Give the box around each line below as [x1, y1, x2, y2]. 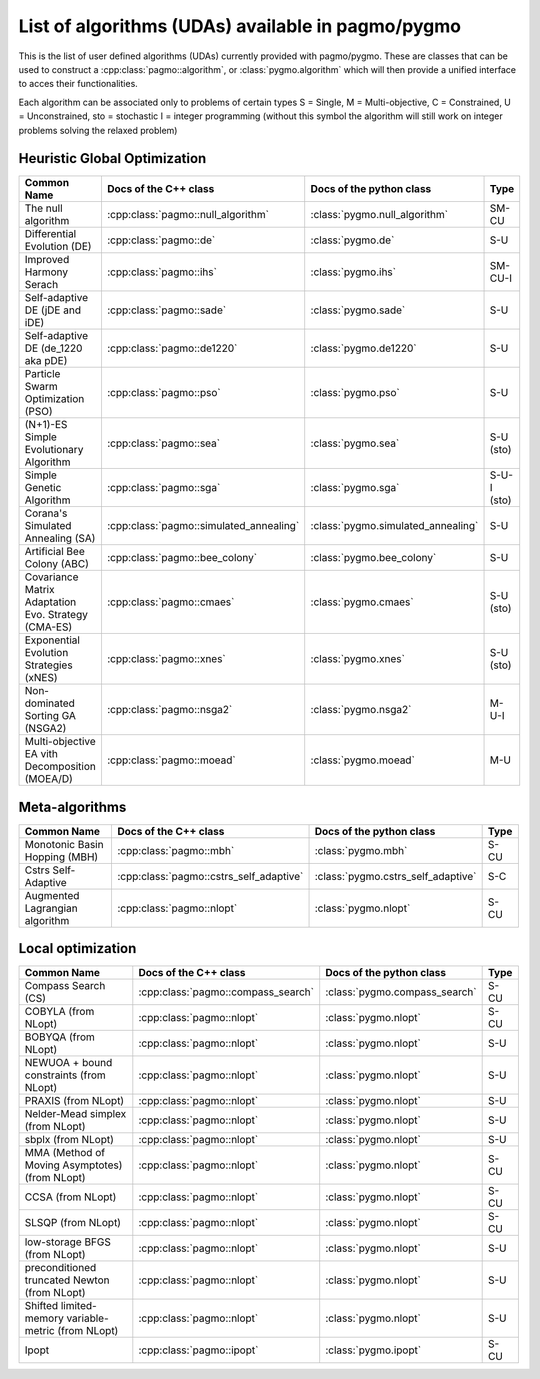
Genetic [24, 481, 62, 495]
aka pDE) [24, 354, 68, 368]
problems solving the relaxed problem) [18, 124, 178, 136]
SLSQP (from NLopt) [24, 1216, 122, 1230]
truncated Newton [24, 1273, 110, 1287]
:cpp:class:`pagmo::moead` [106, 753, 236, 767]
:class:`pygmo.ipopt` [325, 1343, 422, 1357]
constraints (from [24, 1068, 107, 1082]
